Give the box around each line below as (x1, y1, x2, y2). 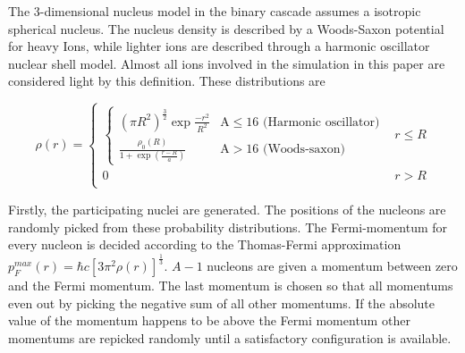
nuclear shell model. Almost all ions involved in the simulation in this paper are (8, 54, 445, 72)
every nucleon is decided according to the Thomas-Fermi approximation (8, 235, 402, 254)
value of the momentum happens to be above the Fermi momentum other (8, 311, 410, 330)
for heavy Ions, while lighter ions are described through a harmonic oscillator (8, 37, 430, 55)
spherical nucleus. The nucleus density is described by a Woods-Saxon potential (8, 19, 444, 38)
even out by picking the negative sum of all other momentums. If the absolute (8, 293, 435, 312)
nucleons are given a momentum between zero (207, 256, 458, 275)
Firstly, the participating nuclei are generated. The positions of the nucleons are (8, 199, 446, 218)
